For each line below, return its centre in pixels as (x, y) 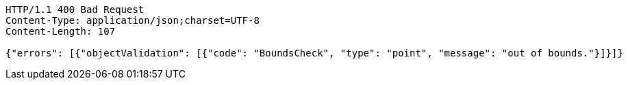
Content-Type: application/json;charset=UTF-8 (133, 20)
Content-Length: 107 (61, 31)
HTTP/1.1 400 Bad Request (75, 10)
